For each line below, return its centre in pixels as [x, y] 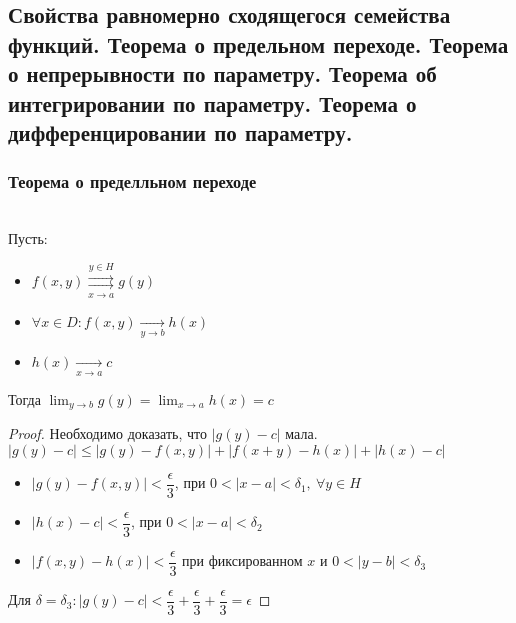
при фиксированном [242, 560]
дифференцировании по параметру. [180, 131]
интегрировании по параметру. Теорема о [212, 102]
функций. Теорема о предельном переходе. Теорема [258, 43]
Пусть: [28, 238]
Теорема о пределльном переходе [132, 181]
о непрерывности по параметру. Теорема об [222, 73]
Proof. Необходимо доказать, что [108, 433]
